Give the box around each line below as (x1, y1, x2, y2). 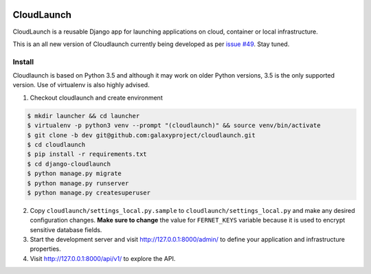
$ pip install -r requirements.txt (27, 150, 147, 158)
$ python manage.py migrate (27, 170, 122, 178)
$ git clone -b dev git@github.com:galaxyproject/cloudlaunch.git (27, 131, 256, 139)
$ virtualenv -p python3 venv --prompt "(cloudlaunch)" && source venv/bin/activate (27, 122, 321, 130)
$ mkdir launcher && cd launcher (27, 112, 140, 119)
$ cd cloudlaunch (27, 141, 86, 148)
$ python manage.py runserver (27, 179, 129, 187)
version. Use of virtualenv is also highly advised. (12, 81, 150, 89)
